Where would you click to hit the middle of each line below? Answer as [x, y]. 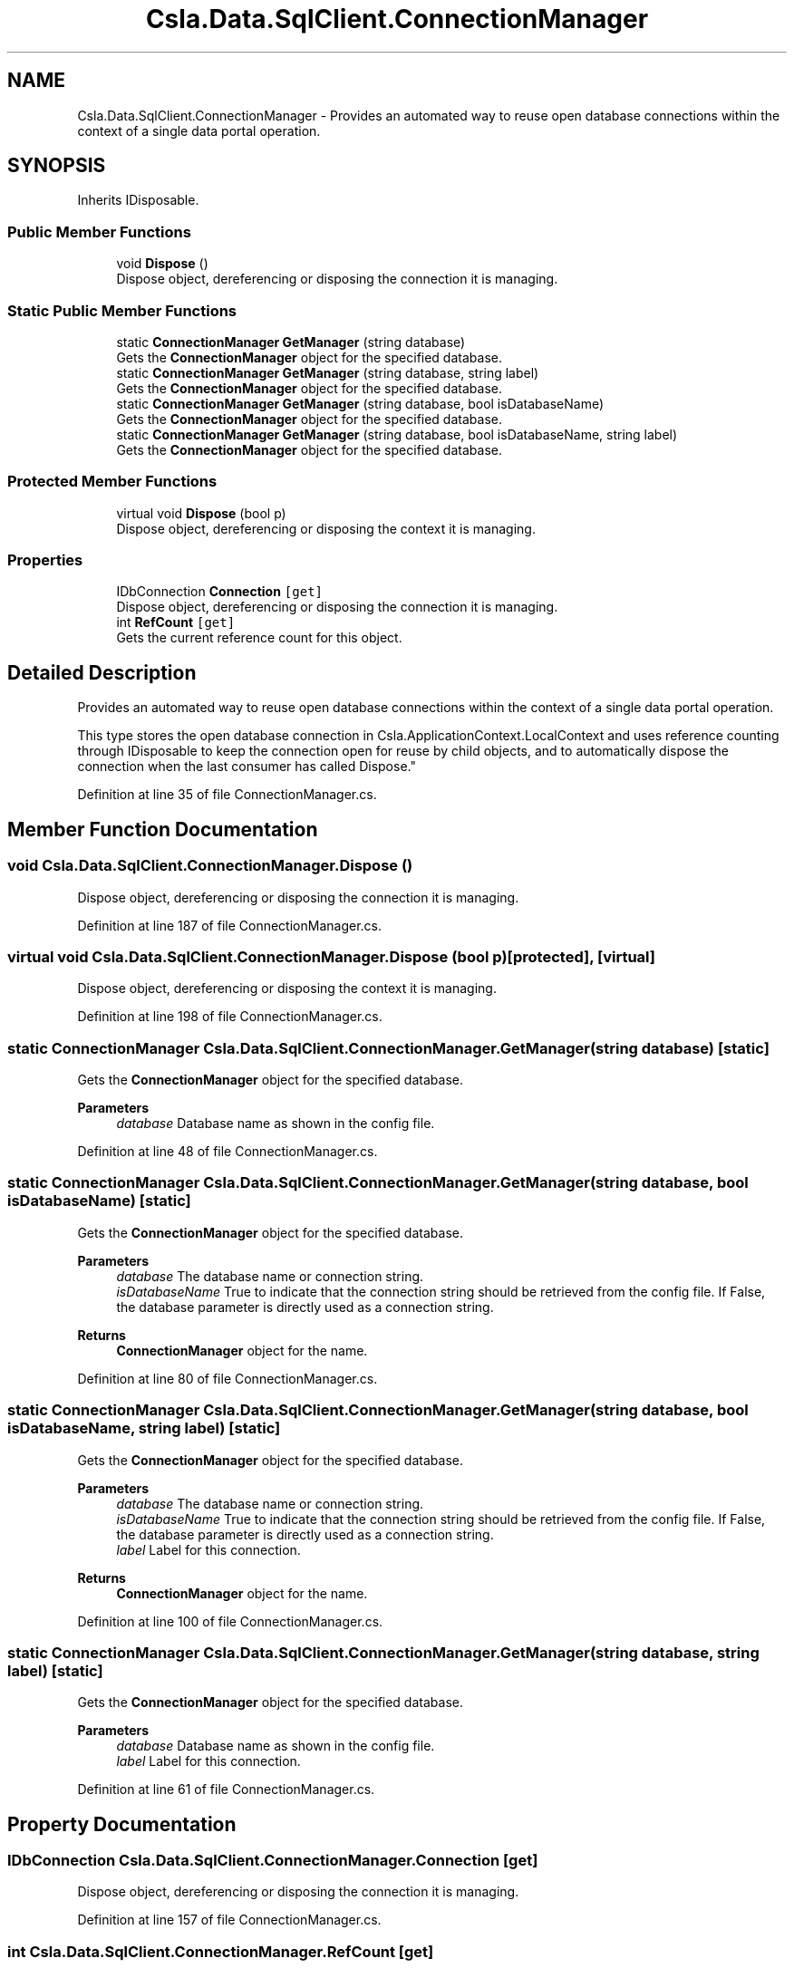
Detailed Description [102, 672]
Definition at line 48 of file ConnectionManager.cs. [228, 1151]
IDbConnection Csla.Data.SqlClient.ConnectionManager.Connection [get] [273, 1861]
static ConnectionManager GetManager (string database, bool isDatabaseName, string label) [397, 434]
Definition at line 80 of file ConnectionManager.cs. [228, 1378]
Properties [45, 560]
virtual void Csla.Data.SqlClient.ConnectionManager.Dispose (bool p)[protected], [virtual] [331, 956]
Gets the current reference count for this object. [259, 638]
